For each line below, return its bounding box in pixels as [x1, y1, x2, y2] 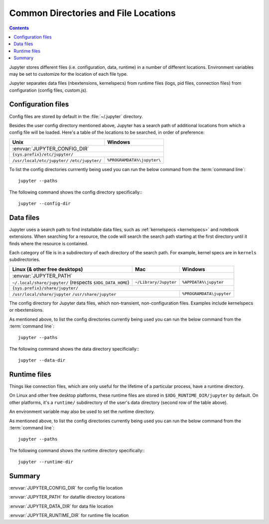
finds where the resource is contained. [9, 240, 89, 246]
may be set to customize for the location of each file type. [9, 71, 128, 77]
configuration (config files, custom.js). [9, 87, 88, 93]
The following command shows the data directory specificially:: [9, 346, 139, 351]
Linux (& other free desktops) [12, 266, 83, 273]
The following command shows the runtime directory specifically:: [9, 447, 145, 453]
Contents [9, 25, 29, 31]
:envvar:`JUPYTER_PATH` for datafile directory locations [9, 494, 125, 500]
